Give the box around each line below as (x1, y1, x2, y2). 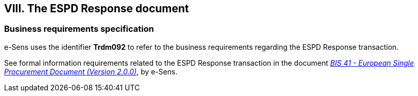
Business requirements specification (4, 24, 154, 34)
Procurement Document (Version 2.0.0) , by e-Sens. (4, 67, 178, 76)
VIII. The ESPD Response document (4, 2, 189, 15)
